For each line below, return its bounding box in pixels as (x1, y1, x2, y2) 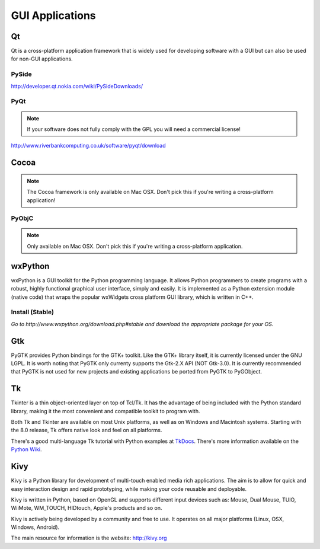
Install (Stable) (11, 308, 55, 317)
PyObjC (11, 214, 34, 222)
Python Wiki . (11, 446, 42, 453)
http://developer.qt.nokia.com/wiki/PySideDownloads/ (11, 82, 143, 90)
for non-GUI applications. (11, 55, 73, 62)
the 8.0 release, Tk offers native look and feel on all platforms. (11, 427, 162, 434)
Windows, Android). (11, 524, 60, 531)
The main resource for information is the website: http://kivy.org (11, 534, 167, 542)
